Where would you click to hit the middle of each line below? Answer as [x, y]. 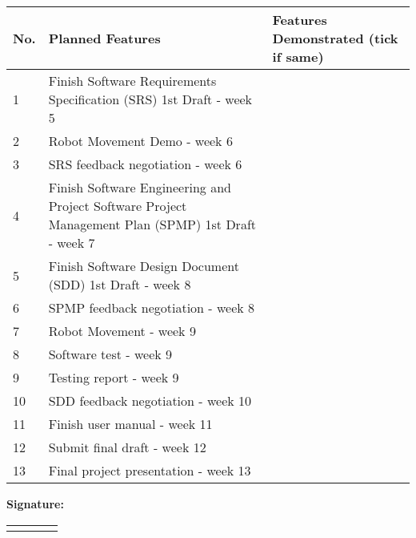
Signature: [35, 504]
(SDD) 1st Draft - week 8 [120, 284]
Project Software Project [118, 206]
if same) [298, 57]
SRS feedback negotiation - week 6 [145, 164]
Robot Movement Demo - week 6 [140, 141]
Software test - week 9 [110, 354]
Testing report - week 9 [114, 377]
